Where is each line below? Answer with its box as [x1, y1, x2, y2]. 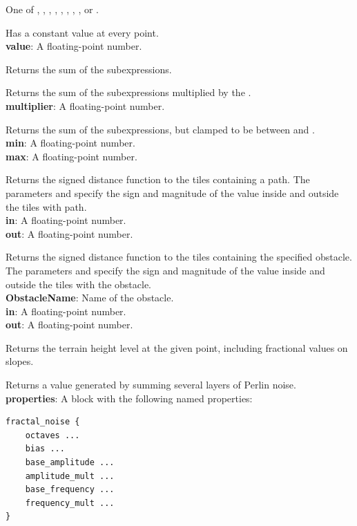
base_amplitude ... [25, 458, 115, 468]
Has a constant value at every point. [6, 25, 159, 39]
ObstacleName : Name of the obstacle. [6, 290, 174, 305]
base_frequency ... [25, 485, 115, 495]
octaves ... [25, 430, 80, 440]
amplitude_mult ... [25, 471, 115, 481]
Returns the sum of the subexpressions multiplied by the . [6, 85, 251, 100]
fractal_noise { [6, 417, 80, 427]
